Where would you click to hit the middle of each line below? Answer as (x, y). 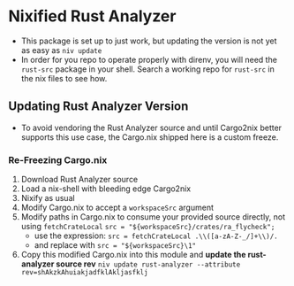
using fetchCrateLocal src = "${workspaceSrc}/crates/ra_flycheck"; (148, 227)
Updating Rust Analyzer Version (98, 107)
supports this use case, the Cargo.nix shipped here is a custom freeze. (150, 137)
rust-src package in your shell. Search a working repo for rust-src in (147, 69)
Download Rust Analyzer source (79, 180)
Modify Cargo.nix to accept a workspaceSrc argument (117, 208)
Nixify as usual (48, 198)
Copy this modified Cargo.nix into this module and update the (133, 255)
